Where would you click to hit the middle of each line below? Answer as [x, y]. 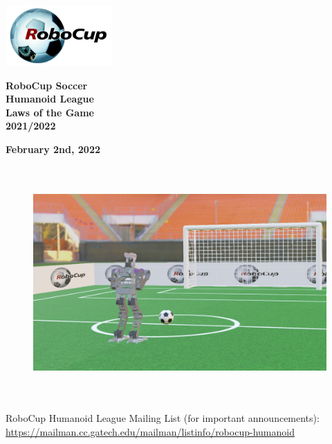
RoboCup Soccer [47, 85]
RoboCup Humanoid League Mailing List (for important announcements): [163, 418]
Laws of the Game [50, 112]
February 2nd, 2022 [53, 149]
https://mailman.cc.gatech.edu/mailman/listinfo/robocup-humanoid [150, 431]
